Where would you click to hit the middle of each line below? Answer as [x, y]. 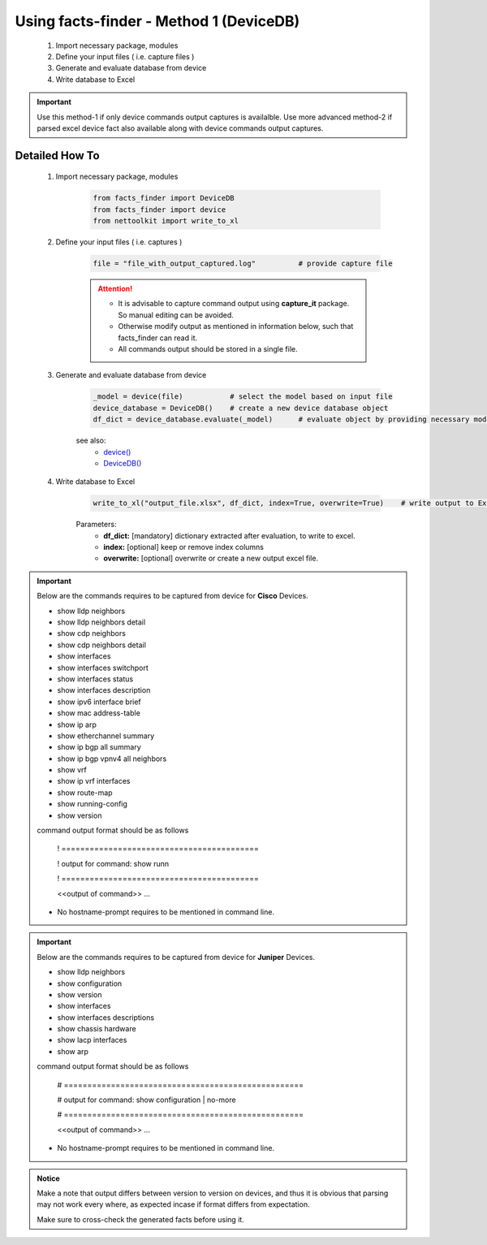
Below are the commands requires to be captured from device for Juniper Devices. [176, 957]
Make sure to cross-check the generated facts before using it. [141, 1219]
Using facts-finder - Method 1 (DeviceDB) [157, 21]
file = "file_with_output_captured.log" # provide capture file [243, 264]
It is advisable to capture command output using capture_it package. [234, 304]
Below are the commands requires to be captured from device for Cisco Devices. [172, 596]
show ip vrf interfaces [94, 781]
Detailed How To [58, 156]
